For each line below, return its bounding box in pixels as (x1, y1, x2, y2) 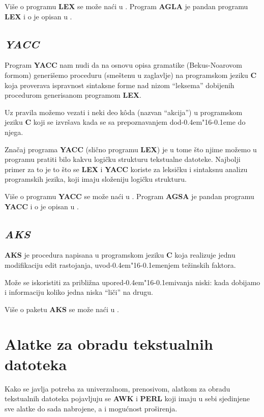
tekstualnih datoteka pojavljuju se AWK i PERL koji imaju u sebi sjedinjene (5, 393, 250, 404)
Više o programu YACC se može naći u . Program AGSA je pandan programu (5, 190, 254, 201)
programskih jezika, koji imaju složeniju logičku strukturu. (5, 174, 187, 184)
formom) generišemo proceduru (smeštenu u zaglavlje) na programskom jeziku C (5, 69, 257, 80)
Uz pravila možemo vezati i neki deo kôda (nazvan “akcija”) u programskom (5, 106, 243, 117)
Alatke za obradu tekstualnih (5, 333, 213, 354)
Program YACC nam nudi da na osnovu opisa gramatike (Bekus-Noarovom (5, 60, 242, 70)
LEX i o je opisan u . (5, 11, 72, 21)
